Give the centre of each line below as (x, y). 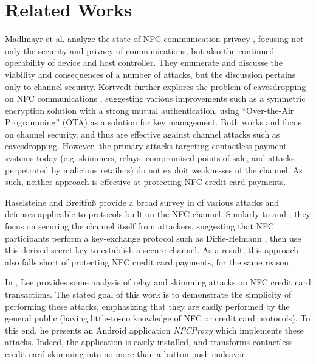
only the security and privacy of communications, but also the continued (140, 50)
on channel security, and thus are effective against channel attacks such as (143, 134)
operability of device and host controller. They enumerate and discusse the (144, 62)
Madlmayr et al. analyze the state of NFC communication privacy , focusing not (154, 39)
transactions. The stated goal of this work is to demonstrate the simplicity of (148, 294)
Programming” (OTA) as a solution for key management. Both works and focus (153, 122)
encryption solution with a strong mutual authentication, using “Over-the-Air (149, 110)
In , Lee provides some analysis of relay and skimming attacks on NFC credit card (158, 282)
